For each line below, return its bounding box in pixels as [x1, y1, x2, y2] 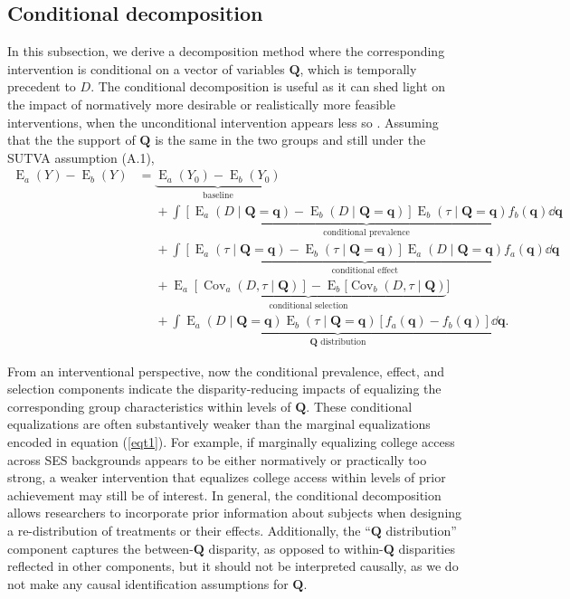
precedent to [7, 77, 76, 96]
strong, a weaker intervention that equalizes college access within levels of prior [7, 468, 446, 487]
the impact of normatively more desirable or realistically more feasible [7, 94, 396, 113]
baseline [203, 191, 233, 201]
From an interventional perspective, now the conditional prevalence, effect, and [7, 361, 445, 380]
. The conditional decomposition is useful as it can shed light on [90, 77, 446, 96]
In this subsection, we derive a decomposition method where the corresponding [7, 42, 445, 61]
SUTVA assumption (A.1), [7, 147, 155, 166]
